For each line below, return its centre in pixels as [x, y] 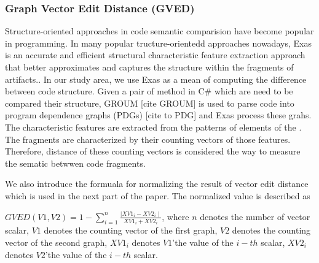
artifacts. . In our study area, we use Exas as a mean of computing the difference [156, 79]
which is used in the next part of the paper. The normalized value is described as [158, 195]
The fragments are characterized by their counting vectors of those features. [148, 139]
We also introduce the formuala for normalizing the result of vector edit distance [157, 184]
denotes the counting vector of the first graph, [131, 230]
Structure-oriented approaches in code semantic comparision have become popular [159, 31]
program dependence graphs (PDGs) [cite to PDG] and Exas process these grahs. [158, 115]
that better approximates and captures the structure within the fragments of [149, 67]
